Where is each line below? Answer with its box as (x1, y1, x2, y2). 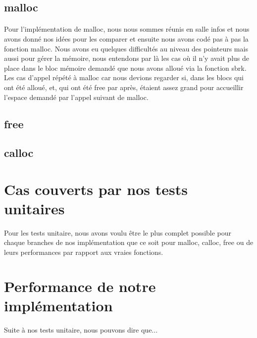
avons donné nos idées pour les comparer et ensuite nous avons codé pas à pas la (4, 33, 249, 44)
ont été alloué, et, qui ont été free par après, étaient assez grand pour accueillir (4, 82, 244, 92)
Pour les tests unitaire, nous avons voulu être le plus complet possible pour (4, 227, 232, 238)
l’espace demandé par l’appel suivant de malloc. (4, 92, 149, 102)
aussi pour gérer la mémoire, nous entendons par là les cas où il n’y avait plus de (4, 53, 249, 63)
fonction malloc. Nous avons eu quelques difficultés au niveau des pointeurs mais (4, 43, 248, 53)
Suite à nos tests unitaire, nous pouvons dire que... (4, 324, 158, 335)
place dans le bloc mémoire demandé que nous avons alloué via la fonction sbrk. (4, 62, 247, 73)
